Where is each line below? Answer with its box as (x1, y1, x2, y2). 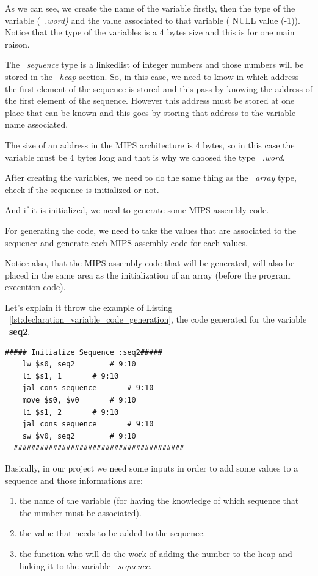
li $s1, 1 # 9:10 (22, 371, 119, 381)
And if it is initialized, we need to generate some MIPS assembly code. (5, 203, 269, 216)
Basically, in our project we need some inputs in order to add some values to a (5, 462, 298, 474)
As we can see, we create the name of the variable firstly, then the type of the (5, 2, 295, 14)
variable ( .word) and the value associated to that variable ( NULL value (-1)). (5, 13, 300, 26)
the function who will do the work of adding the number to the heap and (19, 547, 292, 560)
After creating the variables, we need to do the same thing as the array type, (5, 171, 297, 184)
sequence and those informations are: (5, 473, 143, 486)
